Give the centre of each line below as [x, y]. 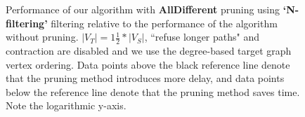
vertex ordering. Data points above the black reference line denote [148, 64]
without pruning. [42, 37]
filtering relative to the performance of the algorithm [164, 23]
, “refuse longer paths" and [202, 37]
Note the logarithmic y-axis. [66, 105]
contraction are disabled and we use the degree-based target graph [149, 51]
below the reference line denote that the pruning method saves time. [153, 91]
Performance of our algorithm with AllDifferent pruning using [143, 9]
